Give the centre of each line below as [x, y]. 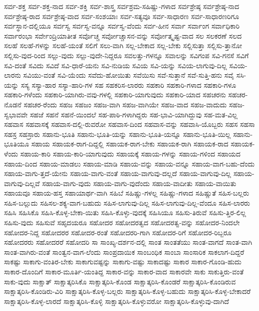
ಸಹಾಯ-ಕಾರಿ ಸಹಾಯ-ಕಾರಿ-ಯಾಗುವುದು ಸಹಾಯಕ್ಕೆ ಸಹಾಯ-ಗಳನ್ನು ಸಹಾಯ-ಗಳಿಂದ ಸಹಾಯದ [131, 153]
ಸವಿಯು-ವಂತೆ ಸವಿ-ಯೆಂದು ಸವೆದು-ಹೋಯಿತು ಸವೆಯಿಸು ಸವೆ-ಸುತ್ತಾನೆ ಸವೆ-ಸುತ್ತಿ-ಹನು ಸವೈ [129, 75]
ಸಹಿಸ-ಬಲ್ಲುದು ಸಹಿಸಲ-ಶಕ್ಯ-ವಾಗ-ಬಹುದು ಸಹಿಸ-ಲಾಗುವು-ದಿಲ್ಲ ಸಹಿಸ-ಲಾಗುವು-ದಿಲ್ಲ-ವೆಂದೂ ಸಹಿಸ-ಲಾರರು [127, 202]
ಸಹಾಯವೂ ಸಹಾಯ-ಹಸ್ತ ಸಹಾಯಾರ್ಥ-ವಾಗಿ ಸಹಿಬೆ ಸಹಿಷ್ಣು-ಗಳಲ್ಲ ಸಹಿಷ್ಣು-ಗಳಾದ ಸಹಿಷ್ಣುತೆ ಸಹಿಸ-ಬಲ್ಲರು [127, 193]
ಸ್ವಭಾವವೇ [16, 114]
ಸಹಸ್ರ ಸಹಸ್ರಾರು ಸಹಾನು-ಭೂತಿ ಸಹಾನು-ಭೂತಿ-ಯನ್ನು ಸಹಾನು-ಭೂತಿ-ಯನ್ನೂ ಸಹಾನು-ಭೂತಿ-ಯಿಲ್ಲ [117, 134]
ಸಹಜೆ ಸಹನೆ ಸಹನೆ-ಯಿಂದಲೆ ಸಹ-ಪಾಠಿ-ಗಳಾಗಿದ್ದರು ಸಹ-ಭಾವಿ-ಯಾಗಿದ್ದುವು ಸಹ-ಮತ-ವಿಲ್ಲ [134, 114]
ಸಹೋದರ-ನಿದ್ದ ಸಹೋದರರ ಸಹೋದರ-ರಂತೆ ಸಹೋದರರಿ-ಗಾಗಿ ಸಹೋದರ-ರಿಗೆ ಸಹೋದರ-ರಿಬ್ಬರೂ [118, 232]
